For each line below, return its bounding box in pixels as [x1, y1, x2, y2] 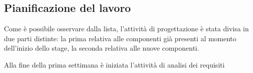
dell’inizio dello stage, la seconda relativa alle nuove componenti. [4, 43, 200, 53]
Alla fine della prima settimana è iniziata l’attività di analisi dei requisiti [4, 59, 225, 70]
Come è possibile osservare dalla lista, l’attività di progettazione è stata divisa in [4, 23, 249, 34]
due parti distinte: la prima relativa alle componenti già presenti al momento [4, 33, 237, 43]
